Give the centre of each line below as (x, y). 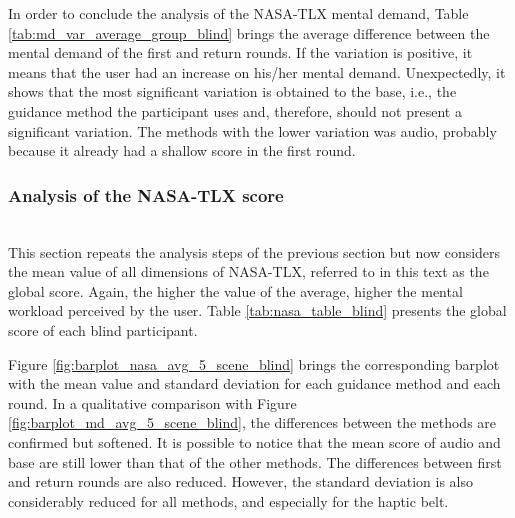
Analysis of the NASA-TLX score (146, 194)
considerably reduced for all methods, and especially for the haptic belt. (228, 500)
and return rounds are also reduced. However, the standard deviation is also (241, 481)
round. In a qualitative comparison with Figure (152, 402)
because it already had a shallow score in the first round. (182, 150)
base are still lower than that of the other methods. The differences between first (255, 461)
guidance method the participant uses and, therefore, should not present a (235, 110)
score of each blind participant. (103, 329)
